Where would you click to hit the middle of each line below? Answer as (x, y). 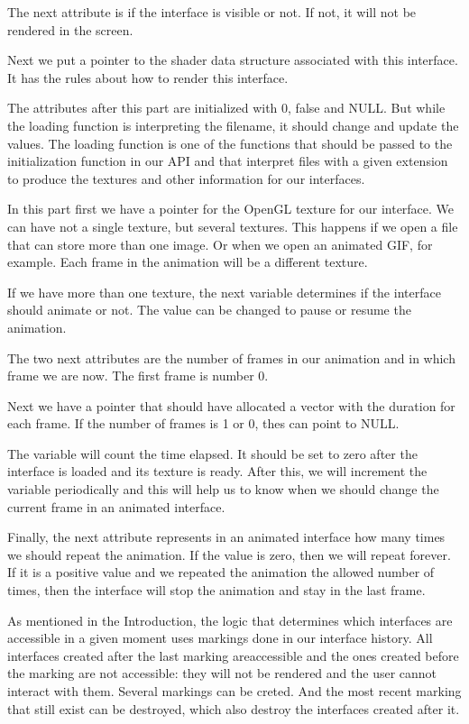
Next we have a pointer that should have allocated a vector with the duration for (231, 405)
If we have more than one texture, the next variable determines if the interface (224, 292)
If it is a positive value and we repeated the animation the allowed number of (221, 572)
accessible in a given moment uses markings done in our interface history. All (220, 638)
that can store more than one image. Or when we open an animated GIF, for (220, 244)
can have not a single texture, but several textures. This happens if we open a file (233, 226)
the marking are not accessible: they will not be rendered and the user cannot (222, 673)
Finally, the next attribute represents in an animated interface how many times (226, 537)
